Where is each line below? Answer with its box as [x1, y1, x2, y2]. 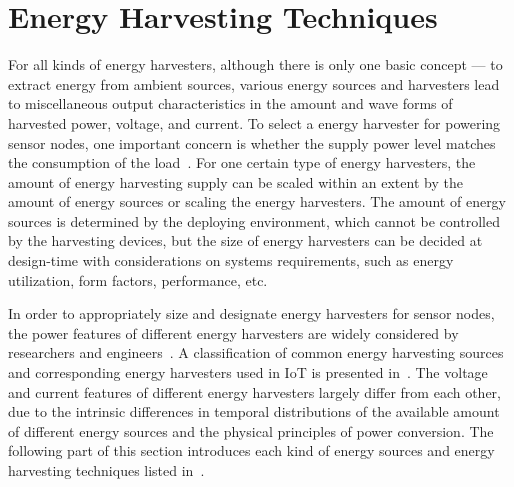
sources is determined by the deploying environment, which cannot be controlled [8, 210, 500, 231]
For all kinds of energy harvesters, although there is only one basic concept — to [8, 54, 503, 75]
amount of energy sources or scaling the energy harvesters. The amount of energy [8, 191, 507, 212]
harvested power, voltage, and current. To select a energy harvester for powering [8, 112, 501, 133]
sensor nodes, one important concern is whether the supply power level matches [8, 132, 496, 153]
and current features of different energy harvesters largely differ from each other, [8, 381, 501, 402]
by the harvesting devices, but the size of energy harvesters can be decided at [8, 230, 483, 251]
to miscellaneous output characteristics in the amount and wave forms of [8, 93, 453, 114]
